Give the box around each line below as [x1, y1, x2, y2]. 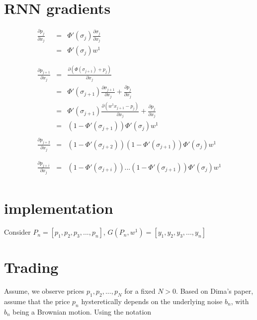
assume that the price [4, 296, 70, 307]
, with [231, 296, 249, 307]
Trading [4, 257, 59, 277]
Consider [4, 227, 31, 237]
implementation [4, 198, 113, 218]
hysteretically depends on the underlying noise [81, 296, 223, 307]
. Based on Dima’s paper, [176, 286, 254, 296]
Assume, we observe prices [4, 286, 85, 296]
